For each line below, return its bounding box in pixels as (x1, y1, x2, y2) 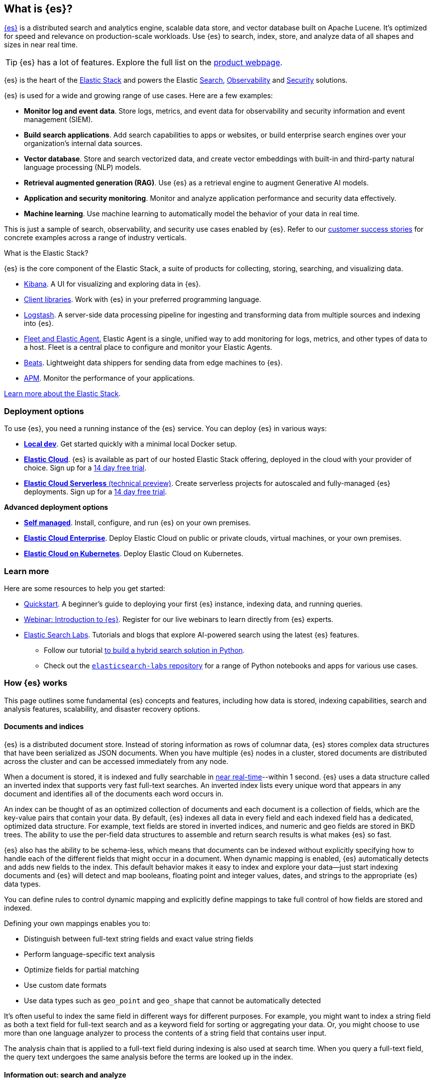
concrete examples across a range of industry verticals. (4, 233, 187, 242)
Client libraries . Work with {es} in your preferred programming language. (24, 295, 261, 304)
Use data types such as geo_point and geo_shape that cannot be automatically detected (24, 996, 321, 1005)
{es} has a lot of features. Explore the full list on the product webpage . (19, 57, 283, 68)
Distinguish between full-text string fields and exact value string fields (24, 934, 253, 943)
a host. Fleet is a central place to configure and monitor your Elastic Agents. (24, 343, 272, 352)
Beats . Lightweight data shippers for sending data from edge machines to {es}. (24, 358, 283, 367)
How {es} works (4, 678, 68, 688)
